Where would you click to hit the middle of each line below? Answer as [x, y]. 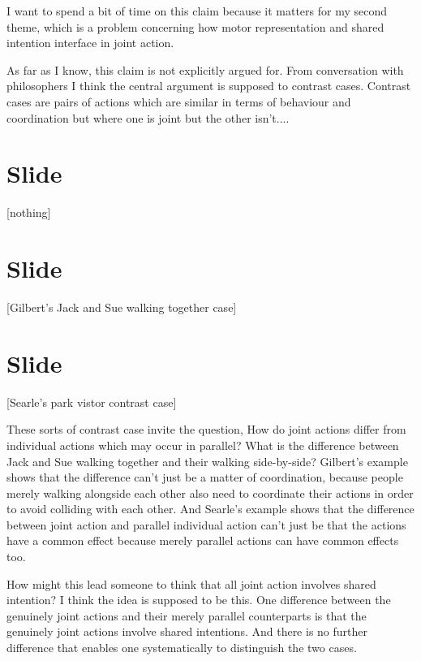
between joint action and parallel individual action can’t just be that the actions [206, 524]
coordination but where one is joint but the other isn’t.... [148, 117]
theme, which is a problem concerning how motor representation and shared [195, 26]
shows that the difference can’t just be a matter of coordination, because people [205, 477]
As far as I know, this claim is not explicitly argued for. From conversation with [205, 69]
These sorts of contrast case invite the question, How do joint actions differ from [206, 429]
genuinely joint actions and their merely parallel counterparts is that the [187, 615]
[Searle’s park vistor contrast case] [92, 402]
